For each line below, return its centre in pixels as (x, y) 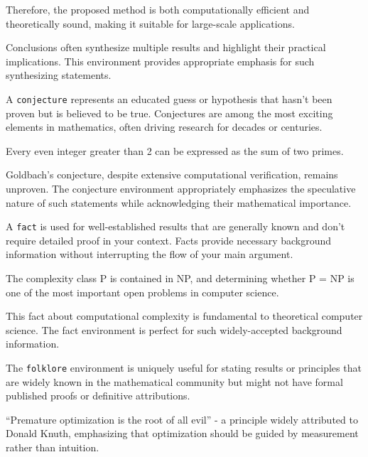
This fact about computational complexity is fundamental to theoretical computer (184, 316)
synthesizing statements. (59, 75)
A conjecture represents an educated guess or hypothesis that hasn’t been (169, 98)
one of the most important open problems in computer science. (142, 292)
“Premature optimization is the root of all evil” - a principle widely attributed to (182, 419)
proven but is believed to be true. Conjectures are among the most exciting (169, 113)
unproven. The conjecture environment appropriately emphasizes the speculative (181, 188)
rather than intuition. (53, 447)
